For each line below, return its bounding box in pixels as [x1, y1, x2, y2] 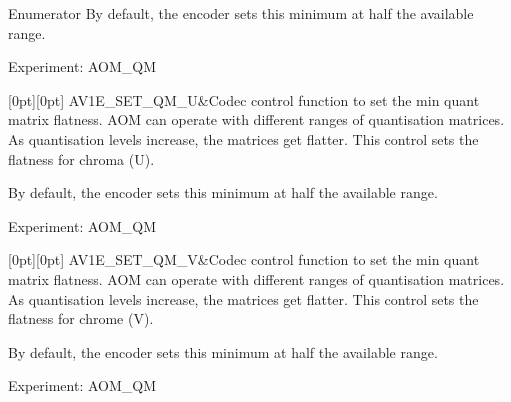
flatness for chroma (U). [8, 148, 155, 169]
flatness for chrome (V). [8, 308, 154, 329]
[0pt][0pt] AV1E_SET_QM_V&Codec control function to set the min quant [8, 249, 480, 270]
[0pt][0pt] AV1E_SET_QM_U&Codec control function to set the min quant [8, 89, 480, 110]
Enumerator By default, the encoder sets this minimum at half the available [8, 3, 474, 23]
